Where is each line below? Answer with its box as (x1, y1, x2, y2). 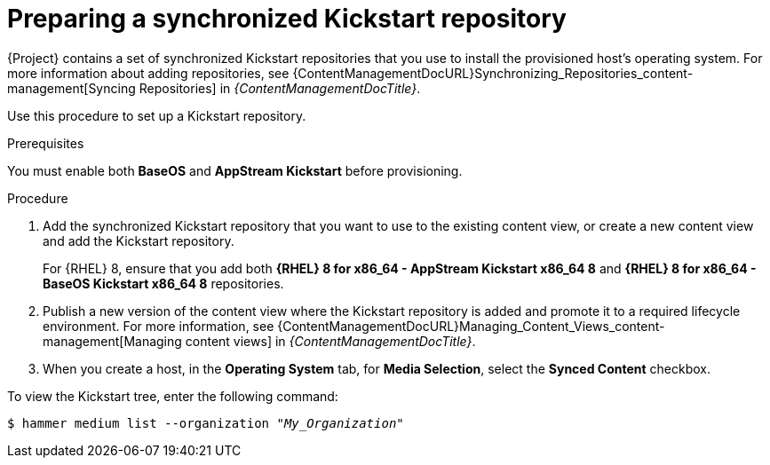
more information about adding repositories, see (7, 65, 290, 81)
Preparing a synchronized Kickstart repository (7, 4, 567, 34)
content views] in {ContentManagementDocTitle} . (185, 333, 476, 349)
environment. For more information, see (43, 318, 274, 334)
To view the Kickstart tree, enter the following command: (7, 388, 338, 404)
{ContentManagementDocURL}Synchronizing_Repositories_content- (292, 65, 694, 81)
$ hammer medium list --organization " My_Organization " (7, 415, 404, 430)
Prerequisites (7, 135, 84, 151)
